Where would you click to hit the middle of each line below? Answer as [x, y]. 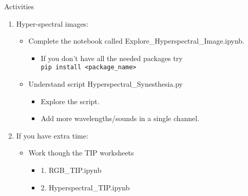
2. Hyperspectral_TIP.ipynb [85, 187]
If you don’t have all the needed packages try [112, 58]
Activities [19, 6]
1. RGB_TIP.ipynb [71, 170]
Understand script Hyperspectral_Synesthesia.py [106, 84]
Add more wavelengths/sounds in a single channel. [120, 118]
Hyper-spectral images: [52, 23]
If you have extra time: [52, 135]
